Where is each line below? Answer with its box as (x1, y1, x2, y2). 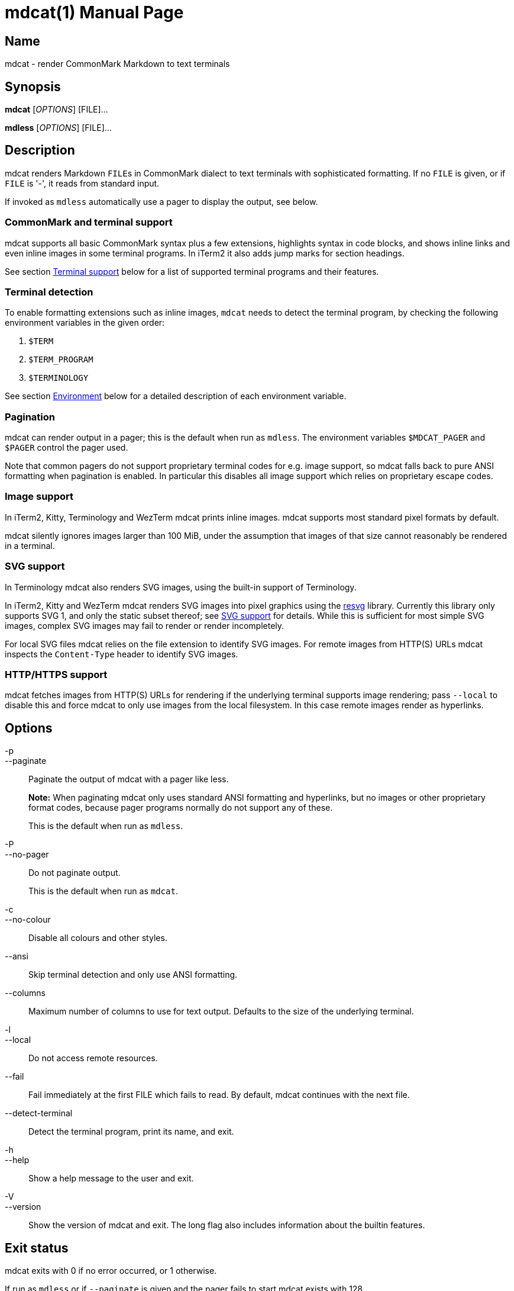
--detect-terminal (5, 1108, 73, 1119)
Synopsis (5, 79, 61, 94)
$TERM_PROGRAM (28, 355, 93, 365)
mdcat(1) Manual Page (5, 2, 184, 23)
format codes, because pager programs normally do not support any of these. (28, 802, 333, 813)
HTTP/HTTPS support (5, 668, 108, 680)
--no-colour (5, 914, 51, 925)
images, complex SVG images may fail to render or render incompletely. (5, 620, 285, 631)
